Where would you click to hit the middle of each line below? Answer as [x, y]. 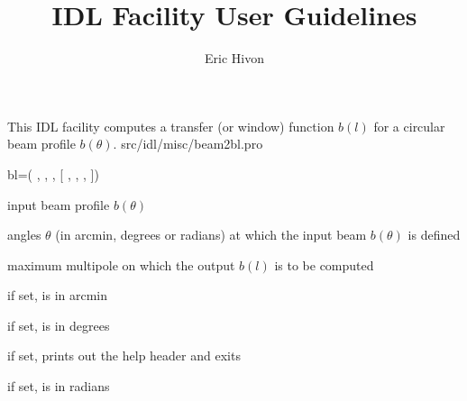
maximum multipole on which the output [121, 264]
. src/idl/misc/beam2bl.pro [188, 144]
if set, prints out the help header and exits [124, 355]
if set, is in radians [59, 386]
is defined [434, 235]
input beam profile [59, 204]
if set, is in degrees [59, 325]
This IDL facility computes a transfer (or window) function [171, 126]
